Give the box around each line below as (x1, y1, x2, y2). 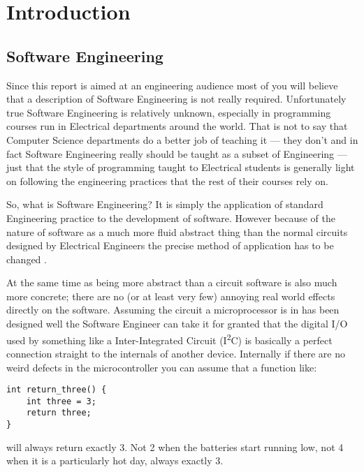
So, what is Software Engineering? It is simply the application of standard (6, 197, 323, 212)
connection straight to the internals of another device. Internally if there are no (6, 346, 345, 360)
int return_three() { (6, 385, 107, 395)
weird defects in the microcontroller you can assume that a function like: (6, 360, 317, 374)
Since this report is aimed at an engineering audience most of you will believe (6, 78, 338, 92)
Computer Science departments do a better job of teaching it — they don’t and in (6, 132, 358, 147)
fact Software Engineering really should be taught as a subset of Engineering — (6, 146, 347, 161)
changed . (6, 251, 47, 266)
